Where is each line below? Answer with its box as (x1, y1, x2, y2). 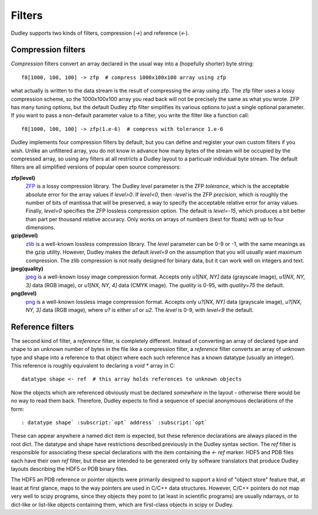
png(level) (11, 290, 37, 297)
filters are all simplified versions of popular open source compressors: (11, 163, 181, 170)
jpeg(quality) (11, 265, 44, 273)
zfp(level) (11, 174, 35, 181)
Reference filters (11, 322, 74, 332)
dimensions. (25, 224, 55, 231)
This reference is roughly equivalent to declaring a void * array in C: (11, 362, 175, 369)
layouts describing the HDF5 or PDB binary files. (11, 465, 128, 472)
